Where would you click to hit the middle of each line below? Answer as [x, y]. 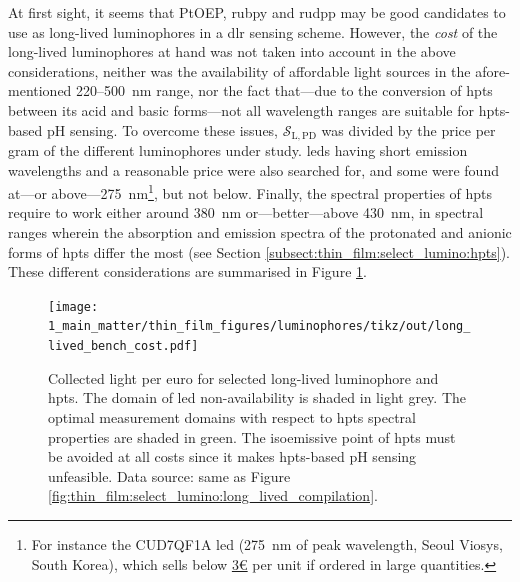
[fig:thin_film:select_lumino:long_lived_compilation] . [213, 495]
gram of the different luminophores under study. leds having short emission [238, 150]
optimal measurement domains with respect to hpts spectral [232, 416]
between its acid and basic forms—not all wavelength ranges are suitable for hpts [257, 109]
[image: [73, 306]
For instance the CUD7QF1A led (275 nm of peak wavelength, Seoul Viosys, [267, 543]
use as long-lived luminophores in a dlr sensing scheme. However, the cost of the [253, 31]
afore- [492, 70]
